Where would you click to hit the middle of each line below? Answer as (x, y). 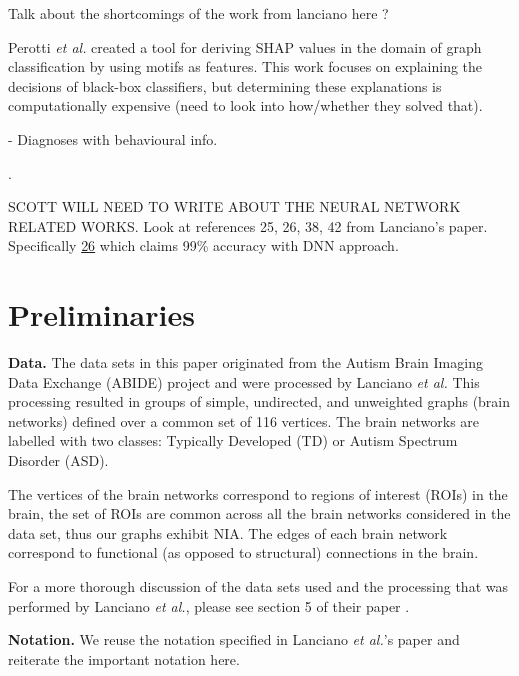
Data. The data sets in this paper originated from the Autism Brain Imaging (245, 362)
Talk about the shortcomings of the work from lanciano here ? (198, 13)
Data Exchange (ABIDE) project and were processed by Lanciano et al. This (244, 381)
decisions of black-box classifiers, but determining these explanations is (225, 85)
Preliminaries (101, 314)
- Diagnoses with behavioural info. (113, 138)
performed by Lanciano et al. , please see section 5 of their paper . (209, 605)
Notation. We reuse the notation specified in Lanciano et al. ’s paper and (234, 639)
